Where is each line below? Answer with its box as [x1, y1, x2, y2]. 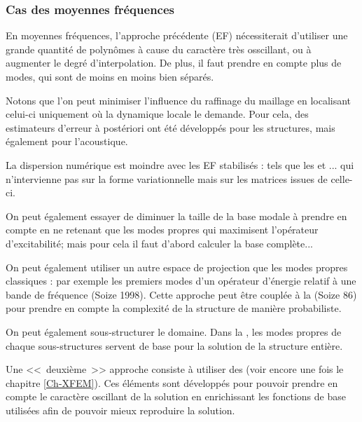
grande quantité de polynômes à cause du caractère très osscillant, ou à [6, 41, 312, 56]
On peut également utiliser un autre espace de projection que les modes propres [6, 259, 348, 274]
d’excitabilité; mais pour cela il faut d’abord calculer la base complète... [6, 236, 313, 250]
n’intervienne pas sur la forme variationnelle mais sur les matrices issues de [6, 171, 328, 186]
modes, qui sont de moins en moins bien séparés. [6, 69, 214, 83]
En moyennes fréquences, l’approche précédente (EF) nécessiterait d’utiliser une [6, 28, 348, 43]
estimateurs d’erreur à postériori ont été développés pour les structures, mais [6, 120, 335, 135]
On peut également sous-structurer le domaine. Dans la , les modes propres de [6, 324, 342, 339]
